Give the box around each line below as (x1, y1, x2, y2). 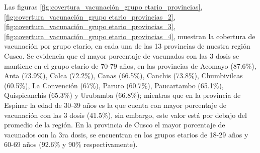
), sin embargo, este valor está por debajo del (108, 109, 247, 120)
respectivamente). (83, 139, 138, 149)
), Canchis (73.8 (140, 70, 189, 81)
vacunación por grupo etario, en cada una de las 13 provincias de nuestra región (4, 41, 250, 51)
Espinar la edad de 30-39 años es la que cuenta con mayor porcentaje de (4, 99, 226, 110)
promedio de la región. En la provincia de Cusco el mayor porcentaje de (4, 119, 225, 130)
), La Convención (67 (25, 80, 90, 90)
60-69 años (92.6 (4, 139, 54, 149)
